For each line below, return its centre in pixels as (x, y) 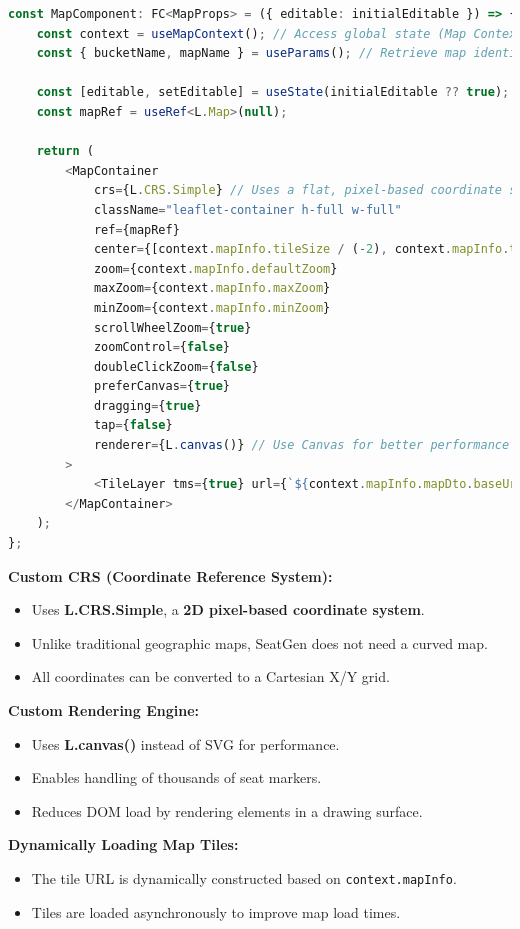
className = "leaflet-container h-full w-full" (247, 209)
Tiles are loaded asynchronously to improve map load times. (216, 911)
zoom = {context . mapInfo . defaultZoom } (215, 268)
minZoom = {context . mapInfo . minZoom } (212, 307)
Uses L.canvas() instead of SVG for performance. (185, 743)
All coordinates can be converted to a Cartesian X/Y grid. (210, 676)
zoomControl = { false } (161, 347)
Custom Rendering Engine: (104, 710)
